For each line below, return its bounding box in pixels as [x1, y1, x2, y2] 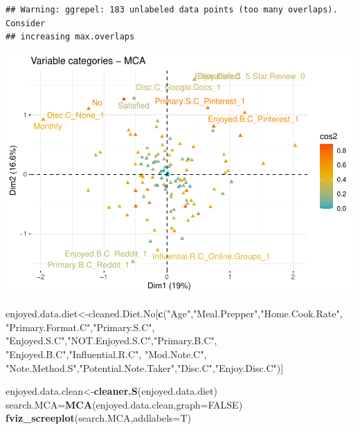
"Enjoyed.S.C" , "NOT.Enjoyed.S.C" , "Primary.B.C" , [6, 333, 217, 348]
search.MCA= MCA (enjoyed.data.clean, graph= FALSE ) [6, 397, 243, 411]
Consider [6, 18, 46, 28]
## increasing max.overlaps [6, 32, 135, 42]
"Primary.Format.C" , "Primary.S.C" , [6, 319, 155, 334]
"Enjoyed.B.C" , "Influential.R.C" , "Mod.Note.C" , [6, 347, 207, 362]
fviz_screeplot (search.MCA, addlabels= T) [6, 411, 192, 425]
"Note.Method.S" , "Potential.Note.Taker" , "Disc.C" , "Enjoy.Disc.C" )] [6, 360, 284, 375]
